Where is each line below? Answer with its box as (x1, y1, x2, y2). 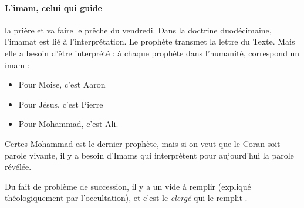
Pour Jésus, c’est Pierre (18, 98, 103, 110)
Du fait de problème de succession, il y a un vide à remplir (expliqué (5, 180, 251, 192)
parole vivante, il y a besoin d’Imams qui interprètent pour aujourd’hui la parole (5, 149, 294, 161)
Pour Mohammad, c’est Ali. (18, 118, 119, 130)
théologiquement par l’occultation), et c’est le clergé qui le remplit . (5, 192, 248, 204)
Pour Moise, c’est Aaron (18, 78, 106, 90)
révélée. (5, 160, 32, 173)
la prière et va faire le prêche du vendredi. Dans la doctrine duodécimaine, (5, 24, 272, 36)
